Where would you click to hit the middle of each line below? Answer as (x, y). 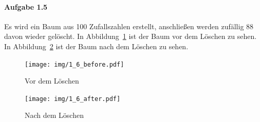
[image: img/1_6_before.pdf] (75, 64)
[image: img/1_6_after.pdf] (73, 99)
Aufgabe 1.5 (26, 6)
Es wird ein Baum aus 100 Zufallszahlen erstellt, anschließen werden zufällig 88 (129, 26)
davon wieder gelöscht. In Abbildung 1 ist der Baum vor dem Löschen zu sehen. (131, 36)
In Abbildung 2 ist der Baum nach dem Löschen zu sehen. (96, 46)
